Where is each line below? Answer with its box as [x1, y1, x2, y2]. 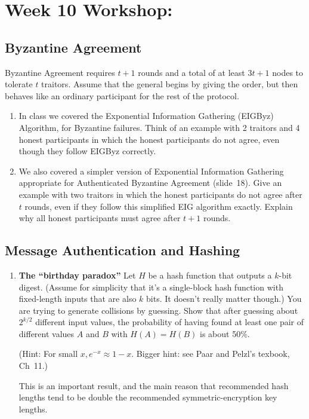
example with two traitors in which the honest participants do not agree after [18, 188, 302, 200]
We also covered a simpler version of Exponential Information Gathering [18, 164, 284, 177]
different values [18, 327, 75, 340]
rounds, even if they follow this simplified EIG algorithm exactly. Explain [24, 200, 293, 212]
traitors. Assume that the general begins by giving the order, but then [41, 78, 298, 90]
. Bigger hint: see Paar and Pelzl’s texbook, [131, 347, 290, 360]
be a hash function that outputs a [148, 268, 272, 281]
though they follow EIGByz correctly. [18, 145, 156, 157]
